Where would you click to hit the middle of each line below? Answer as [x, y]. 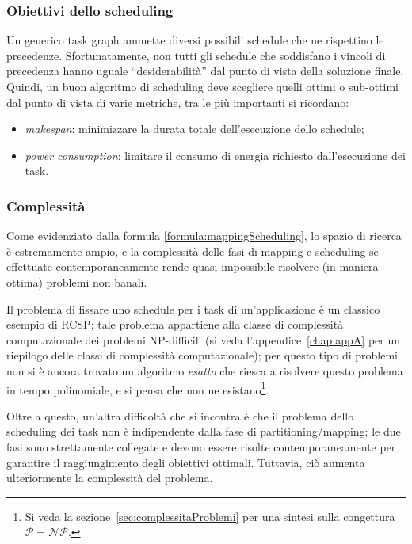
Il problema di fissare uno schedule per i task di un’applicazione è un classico [193, 308]
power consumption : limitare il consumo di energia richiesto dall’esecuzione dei [215, 155]
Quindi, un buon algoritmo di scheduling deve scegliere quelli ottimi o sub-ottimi [203, 86]
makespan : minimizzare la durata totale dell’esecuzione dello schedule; [195, 129]
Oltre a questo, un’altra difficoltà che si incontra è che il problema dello [180, 415]
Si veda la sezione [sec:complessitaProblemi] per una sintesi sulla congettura [210, 516]
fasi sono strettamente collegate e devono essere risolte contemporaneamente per [201, 446]
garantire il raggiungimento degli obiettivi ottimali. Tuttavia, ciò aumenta [186, 462]
